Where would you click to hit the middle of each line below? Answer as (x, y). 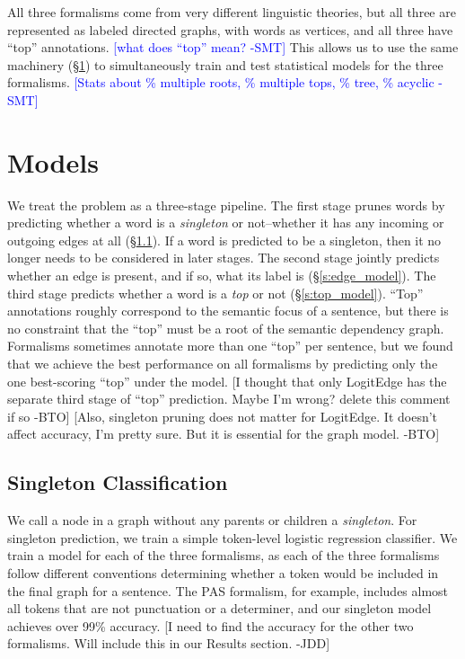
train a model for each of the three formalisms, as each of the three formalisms (224, 555)
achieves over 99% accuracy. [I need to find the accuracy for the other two (211, 625)
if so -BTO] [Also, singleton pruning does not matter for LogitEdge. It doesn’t (223, 416)
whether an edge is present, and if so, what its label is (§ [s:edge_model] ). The (222, 276)
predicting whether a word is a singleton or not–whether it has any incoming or (226, 223)
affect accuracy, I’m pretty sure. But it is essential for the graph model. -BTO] (224, 434)
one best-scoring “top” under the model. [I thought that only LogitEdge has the (227, 381)
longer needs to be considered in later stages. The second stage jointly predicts (224, 258)
